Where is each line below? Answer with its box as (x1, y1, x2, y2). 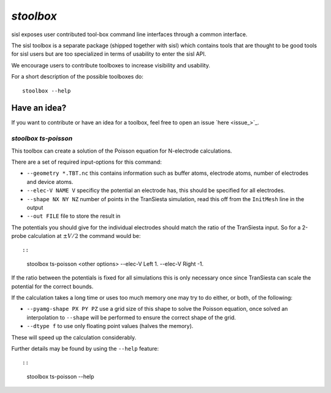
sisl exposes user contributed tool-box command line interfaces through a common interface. (11, 31, 248, 38)
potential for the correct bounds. (11, 283, 94, 290)
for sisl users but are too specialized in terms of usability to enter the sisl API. (11, 50, 207, 58)
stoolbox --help (22, 87, 71, 94)
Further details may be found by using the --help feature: (11, 345, 159, 352)
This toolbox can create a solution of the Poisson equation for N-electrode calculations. (11, 147, 232, 155)
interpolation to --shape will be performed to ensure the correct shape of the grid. (26, 313, 236, 321)
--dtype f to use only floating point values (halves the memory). (26, 322, 194, 330)
